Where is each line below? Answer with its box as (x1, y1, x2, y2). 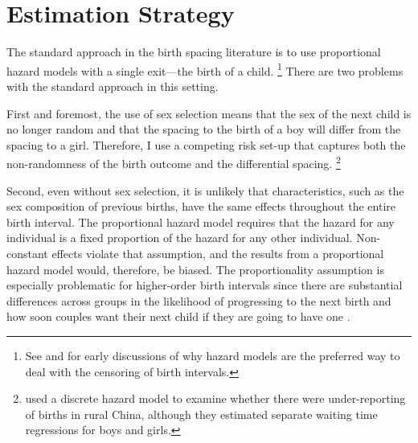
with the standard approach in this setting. (6, 77, 219, 94)
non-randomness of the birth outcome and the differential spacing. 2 (6, 153, 341, 171)
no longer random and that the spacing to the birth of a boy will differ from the (6, 121, 401, 137)
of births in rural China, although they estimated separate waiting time (25, 405, 378, 422)
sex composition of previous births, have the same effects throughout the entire (6, 198, 395, 215)
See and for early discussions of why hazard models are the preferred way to (25, 347, 400, 363)
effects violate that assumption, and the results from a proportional (51, 244, 384, 261)
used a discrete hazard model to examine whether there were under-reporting (25, 390, 406, 407)
